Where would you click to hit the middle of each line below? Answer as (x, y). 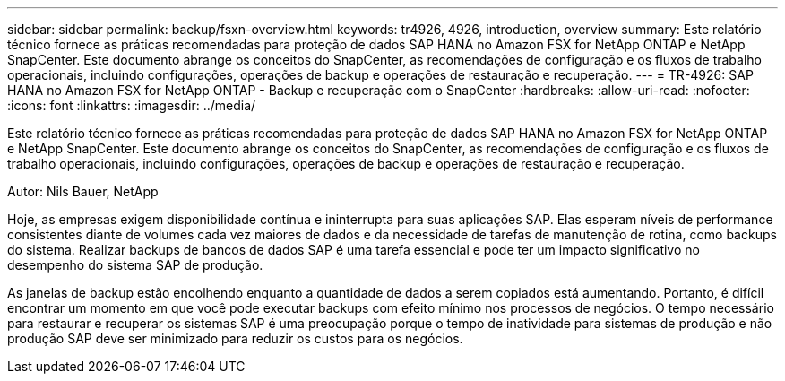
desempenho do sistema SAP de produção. (135, 265)
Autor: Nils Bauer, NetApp (83, 191)
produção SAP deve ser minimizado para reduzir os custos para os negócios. (235, 338)
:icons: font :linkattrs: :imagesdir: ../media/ (132, 105)
